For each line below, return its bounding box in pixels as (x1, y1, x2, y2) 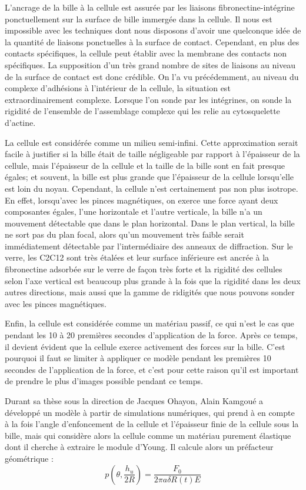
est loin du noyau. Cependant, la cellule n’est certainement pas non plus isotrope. (5, 182, 298, 194)
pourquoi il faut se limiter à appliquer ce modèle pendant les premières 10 (5, 352, 271, 364)
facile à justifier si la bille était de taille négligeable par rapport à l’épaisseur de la (5, 148, 300, 160)
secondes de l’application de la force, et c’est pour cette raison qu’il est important (5, 363, 299, 375)
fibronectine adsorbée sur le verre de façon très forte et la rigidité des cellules (5, 263, 282, 275)
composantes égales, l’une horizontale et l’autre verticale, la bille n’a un (5, 205, 262, 218)
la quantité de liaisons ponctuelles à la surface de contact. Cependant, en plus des (5, 35, 300, 48)
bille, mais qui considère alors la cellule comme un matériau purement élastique (5, 429, 291, 441)
